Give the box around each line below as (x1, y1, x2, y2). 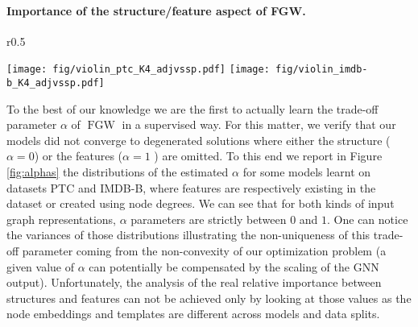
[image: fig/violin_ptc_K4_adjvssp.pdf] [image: (6, 64, 270, 76)
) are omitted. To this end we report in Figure (154, 147, 383, 164)
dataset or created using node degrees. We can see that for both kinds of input (6, 195, 395, 212)
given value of (6, 258, 74, 275)
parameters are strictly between (130, 210, 287, 227)
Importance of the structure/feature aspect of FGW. (6, 2, 306, 19)
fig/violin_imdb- (275, 64, 368, 76)
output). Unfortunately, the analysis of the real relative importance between (6, 274, 382, 291)
